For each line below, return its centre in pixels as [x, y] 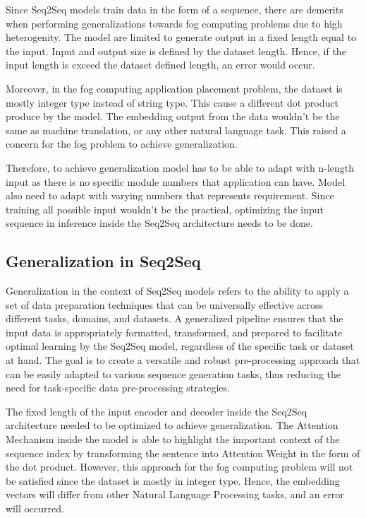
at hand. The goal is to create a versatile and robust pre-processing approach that [183, 360]
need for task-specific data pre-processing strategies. [118, 388]
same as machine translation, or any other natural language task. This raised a [176, 130]
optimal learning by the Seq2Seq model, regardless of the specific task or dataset [180, 346]
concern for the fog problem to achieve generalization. [122, 144]
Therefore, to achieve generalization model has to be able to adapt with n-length [180, 167]
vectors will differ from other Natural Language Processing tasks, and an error [175, 494]
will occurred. [35, 508]
